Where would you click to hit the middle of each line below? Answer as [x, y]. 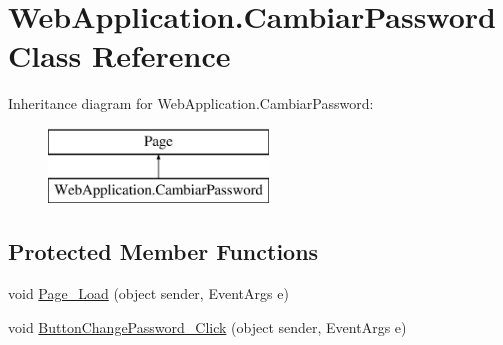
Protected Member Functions [163, 251]
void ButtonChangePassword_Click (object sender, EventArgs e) [207, 326]
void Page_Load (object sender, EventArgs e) [148, 293]
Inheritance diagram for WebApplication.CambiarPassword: [191, 103]
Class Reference [119, 55]
